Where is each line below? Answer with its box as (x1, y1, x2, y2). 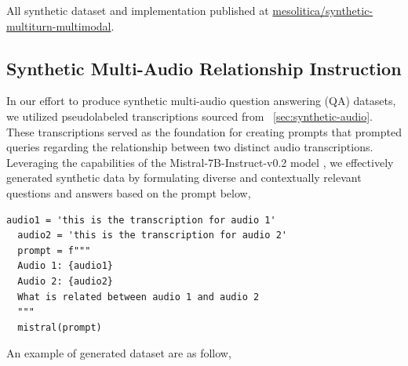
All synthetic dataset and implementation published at (6, 2, 269, 18)
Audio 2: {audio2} (17, 275, 114, 287)
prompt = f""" (17, 245, 91, 256)
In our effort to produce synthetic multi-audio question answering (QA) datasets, (6, 92, 396, 109)
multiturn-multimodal (6, 17, 111, 34)
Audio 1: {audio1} (17, 260, 114, 272)
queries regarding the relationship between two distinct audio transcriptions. (6, 139, 373, 155)
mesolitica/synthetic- (272, 2, 373, 18)
